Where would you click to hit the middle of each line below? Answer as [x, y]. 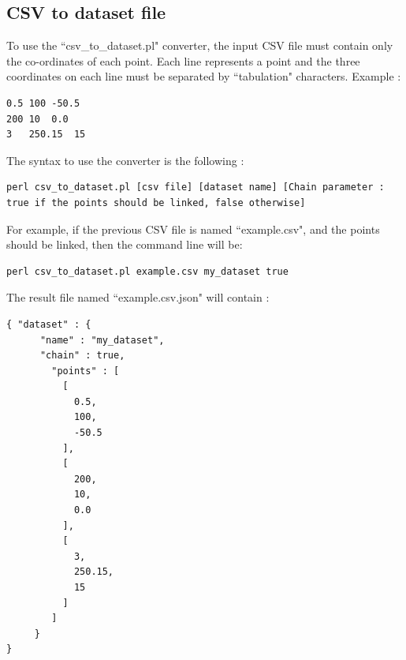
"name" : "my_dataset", [102, 340]
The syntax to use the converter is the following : [125, 160]
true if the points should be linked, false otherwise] [156, 202]
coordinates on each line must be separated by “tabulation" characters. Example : [204, 76]
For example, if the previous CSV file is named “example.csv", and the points [193, 229]
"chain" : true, [82, 356]
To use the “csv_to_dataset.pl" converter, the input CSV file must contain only [200, 45]
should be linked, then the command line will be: [125, 244]
